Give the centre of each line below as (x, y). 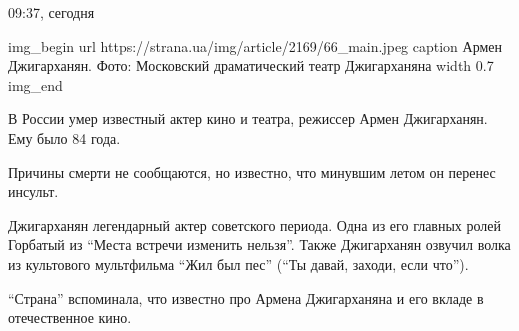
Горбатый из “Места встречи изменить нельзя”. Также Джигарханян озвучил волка (259, 244)
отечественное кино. (70, 317)
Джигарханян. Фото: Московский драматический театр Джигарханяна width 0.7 (251, 65)
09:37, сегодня (51, 12)
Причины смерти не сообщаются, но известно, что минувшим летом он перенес (252, 171)
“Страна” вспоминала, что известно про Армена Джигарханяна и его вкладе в (246, 297)
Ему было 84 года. (64, 137)
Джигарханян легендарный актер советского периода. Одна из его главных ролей (255, 224)
